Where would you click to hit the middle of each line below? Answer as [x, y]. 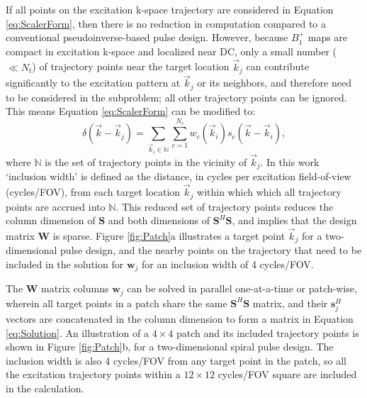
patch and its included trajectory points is [267, 332]
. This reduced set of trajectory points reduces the [225, 206]
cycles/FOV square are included [287, 374]
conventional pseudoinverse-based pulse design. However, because [147, 37]
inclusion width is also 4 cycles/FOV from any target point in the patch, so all [176, 360]
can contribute [277, 66]
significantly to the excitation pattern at [93, 83]
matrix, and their [290, 303]
